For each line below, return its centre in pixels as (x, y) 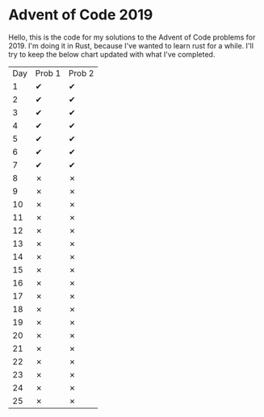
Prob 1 (48, 73)
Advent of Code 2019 (81, 15)
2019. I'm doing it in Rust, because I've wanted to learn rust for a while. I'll (131, 45)
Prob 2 (81, 73)
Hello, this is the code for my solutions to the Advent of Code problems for (132, 37)
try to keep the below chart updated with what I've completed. (112, 54)
